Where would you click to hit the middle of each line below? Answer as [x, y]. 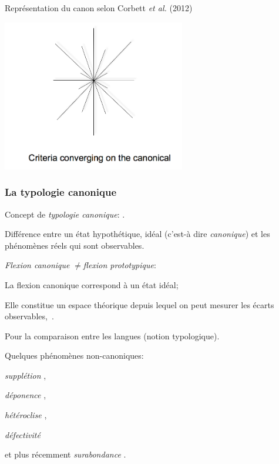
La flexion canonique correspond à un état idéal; [92, 284]
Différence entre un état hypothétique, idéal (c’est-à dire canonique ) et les [137, 234]
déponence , [26, 395]
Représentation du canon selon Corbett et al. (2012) [99, 8]
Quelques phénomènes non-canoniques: [74, 355]
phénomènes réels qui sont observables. [75, 245]
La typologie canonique [61, 192]
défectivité [23, 434]
